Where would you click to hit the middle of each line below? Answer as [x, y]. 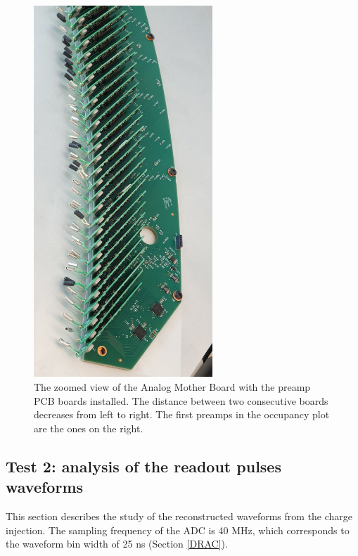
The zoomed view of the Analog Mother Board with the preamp [172, 386]
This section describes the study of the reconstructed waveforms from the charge [179, 516]
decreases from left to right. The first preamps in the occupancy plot [182, 414]
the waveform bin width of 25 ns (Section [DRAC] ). [117, 544]
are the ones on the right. [89, 428]
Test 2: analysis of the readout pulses [143, 466]
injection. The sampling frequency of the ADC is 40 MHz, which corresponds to [178, 530]
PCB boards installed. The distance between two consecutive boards [181, 400]
